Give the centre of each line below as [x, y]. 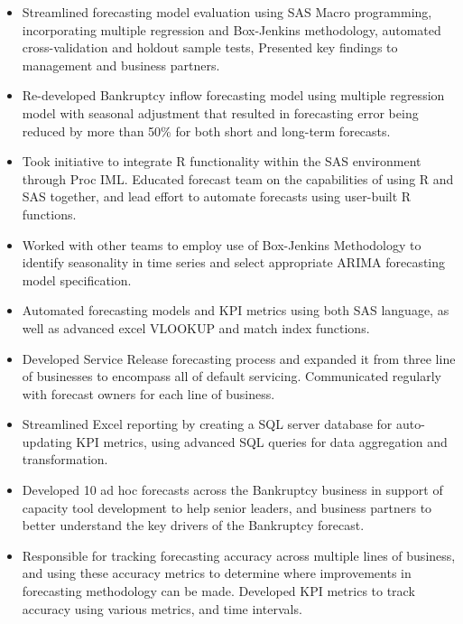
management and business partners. [121, 65]
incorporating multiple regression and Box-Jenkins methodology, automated [231, 29]
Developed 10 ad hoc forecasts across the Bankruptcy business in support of [232, 490]
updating [47, 441]
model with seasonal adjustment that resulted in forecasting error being [220, 112]
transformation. [65, 459]
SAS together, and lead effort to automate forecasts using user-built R [217, 196]
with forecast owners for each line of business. [148, 393]
